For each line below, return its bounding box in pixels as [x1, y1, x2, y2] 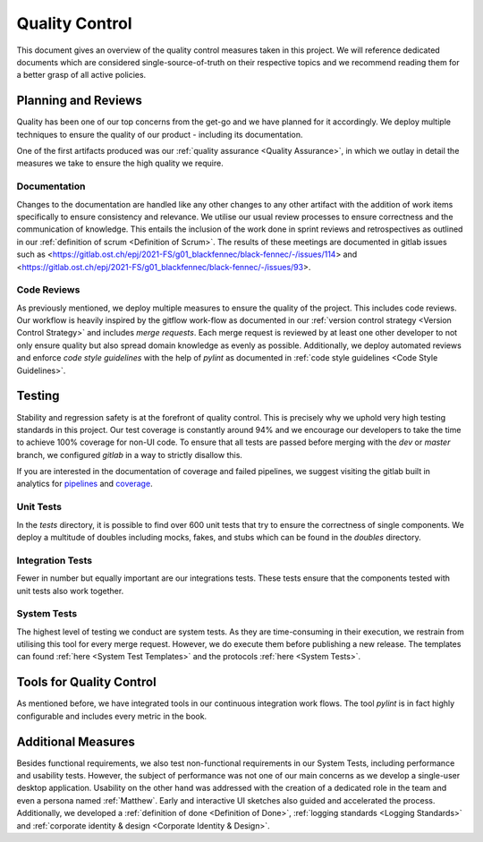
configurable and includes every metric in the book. [16, 710, 208, 721]
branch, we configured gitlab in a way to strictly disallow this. [16, 449, 243, 460]
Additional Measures [16, 734, 136, 749]
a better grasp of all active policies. [16, 70, 147, 81]
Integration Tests [16, 554, 93, 566]
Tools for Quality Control [16, 675, 157, 690]
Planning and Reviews [16, 93, 142, 108]
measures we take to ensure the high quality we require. [16, 157, 224, 169]
